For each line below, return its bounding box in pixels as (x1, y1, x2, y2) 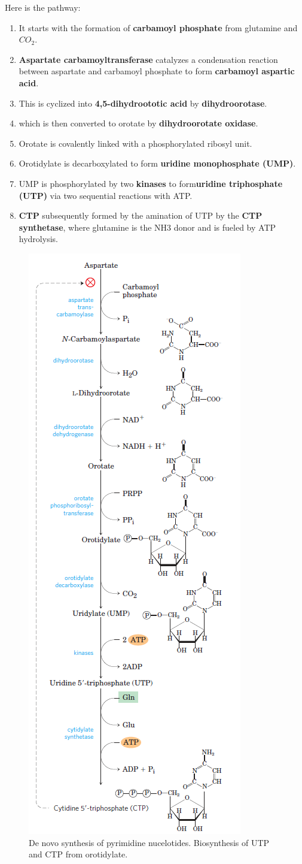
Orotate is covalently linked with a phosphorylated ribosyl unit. (19, 137, 252, 149)
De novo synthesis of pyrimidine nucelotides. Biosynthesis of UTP (29, 836, 270, 848)
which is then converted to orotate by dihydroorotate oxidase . (19, 117, 258, 129)
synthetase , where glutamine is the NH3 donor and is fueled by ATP (19, 220, 276, 233)
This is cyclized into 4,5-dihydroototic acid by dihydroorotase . (19, 96, 267, 109)
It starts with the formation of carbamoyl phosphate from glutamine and (19, 21, 298, 34)
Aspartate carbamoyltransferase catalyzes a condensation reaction (19, 53, 278, 65)
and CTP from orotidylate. (29, 848, 128, 860)
